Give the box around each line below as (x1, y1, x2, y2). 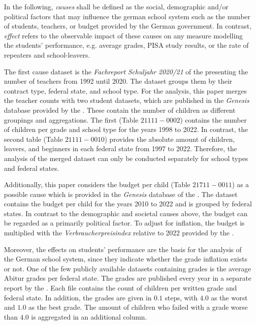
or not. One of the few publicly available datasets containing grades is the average (4, 263, 251, 273)
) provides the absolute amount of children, (104, 133, 235, 144)
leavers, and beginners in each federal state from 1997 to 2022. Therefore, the (4, 143, 237, 154)
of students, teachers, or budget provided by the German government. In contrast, (4, 21, 252, 31)
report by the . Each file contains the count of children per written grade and (4, 283, 237, 293)
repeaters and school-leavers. (4, 49, 90, 60)
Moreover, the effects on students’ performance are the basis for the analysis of (4, 244, 242, 254)
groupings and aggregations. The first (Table (4, 114, 138, 125)
